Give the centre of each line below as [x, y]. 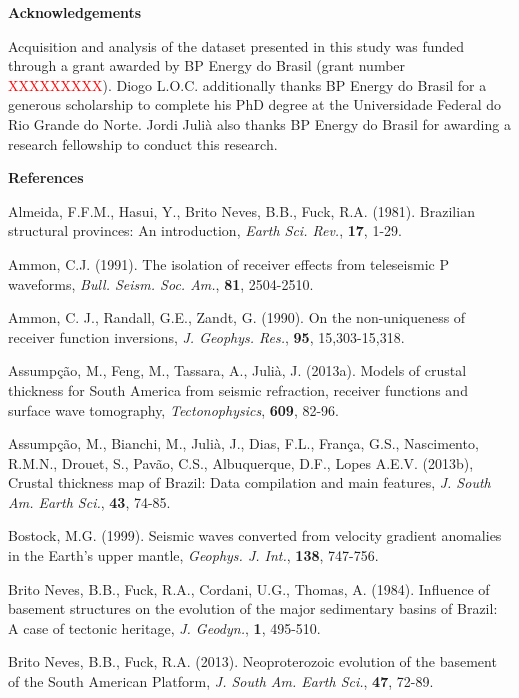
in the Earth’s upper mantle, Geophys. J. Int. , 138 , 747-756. [193, 555]
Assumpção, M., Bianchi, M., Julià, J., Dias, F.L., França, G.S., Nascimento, [243, 443]
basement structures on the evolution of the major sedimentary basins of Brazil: [253, 608]
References [46, 177]
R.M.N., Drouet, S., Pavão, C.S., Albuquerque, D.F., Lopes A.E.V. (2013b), [241, 462]
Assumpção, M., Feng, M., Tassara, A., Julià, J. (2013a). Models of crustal [237, 370]
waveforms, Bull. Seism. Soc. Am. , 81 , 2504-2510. [161, 283]
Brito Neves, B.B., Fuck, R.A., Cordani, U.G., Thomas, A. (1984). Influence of [249, 588]
